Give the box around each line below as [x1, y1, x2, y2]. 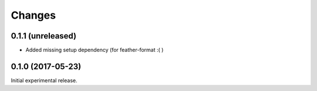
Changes [11, 9, 56, 22]
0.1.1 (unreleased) [11, 31, 76, 41]
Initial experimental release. [11, 76, 77, 84]
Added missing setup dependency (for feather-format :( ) [25, 47, 164, 54]
